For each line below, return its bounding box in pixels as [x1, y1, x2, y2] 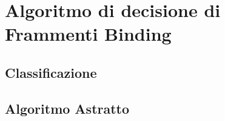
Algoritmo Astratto [5, 99, 130, 117]
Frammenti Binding [5, 21, 172, 46]
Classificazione [5, 63, 97, 81]
